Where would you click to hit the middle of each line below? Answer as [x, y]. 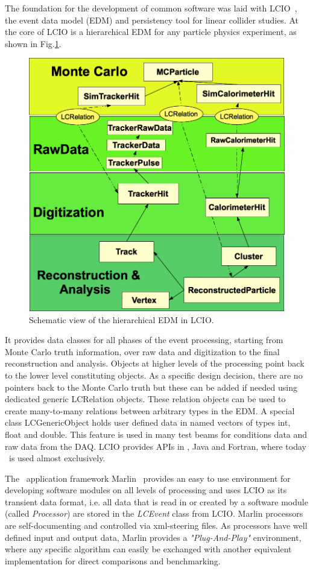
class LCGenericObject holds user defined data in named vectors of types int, [148, 422]
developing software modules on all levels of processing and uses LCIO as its [146, 490]
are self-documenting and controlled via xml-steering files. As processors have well [156, 525]
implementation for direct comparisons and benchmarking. [113, 560]
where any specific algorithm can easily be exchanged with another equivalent [148, 549]
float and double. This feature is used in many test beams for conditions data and [156, 434]
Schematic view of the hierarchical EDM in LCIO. [122, 319]
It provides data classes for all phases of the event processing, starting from [144, 340]
